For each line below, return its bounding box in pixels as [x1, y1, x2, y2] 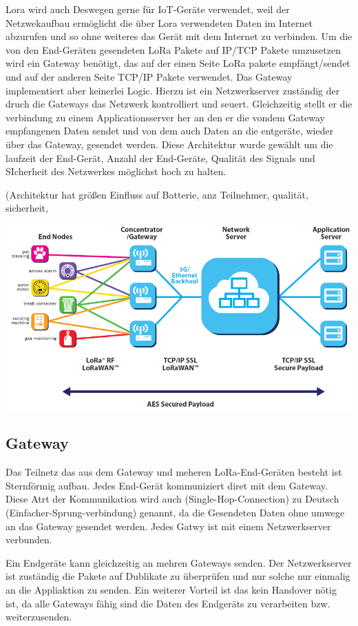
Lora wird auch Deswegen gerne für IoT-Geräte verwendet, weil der [6, 2, 290, 16]
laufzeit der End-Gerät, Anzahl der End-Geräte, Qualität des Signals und [6, 150, 315, 165]
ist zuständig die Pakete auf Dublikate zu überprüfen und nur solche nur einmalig [6, 569, 350, 583]
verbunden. [6, 532, 52, 547]
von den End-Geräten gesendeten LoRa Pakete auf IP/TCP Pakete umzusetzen [6, 42, 341, 57]
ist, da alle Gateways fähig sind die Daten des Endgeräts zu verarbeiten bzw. [6, 596, 330, 610]
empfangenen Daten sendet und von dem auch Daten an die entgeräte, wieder [6, 123, 334, 138]
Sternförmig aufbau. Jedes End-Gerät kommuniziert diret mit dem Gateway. [6, 478, 328, 492]
